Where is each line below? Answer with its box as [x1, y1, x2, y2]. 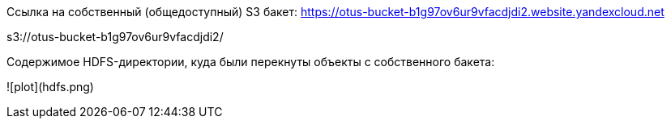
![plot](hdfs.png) [6, 80, 94, 94]
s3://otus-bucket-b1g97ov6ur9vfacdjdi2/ [6, 30, 224, 44]
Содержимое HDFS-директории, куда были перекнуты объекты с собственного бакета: [6, 55, 495, 69]
